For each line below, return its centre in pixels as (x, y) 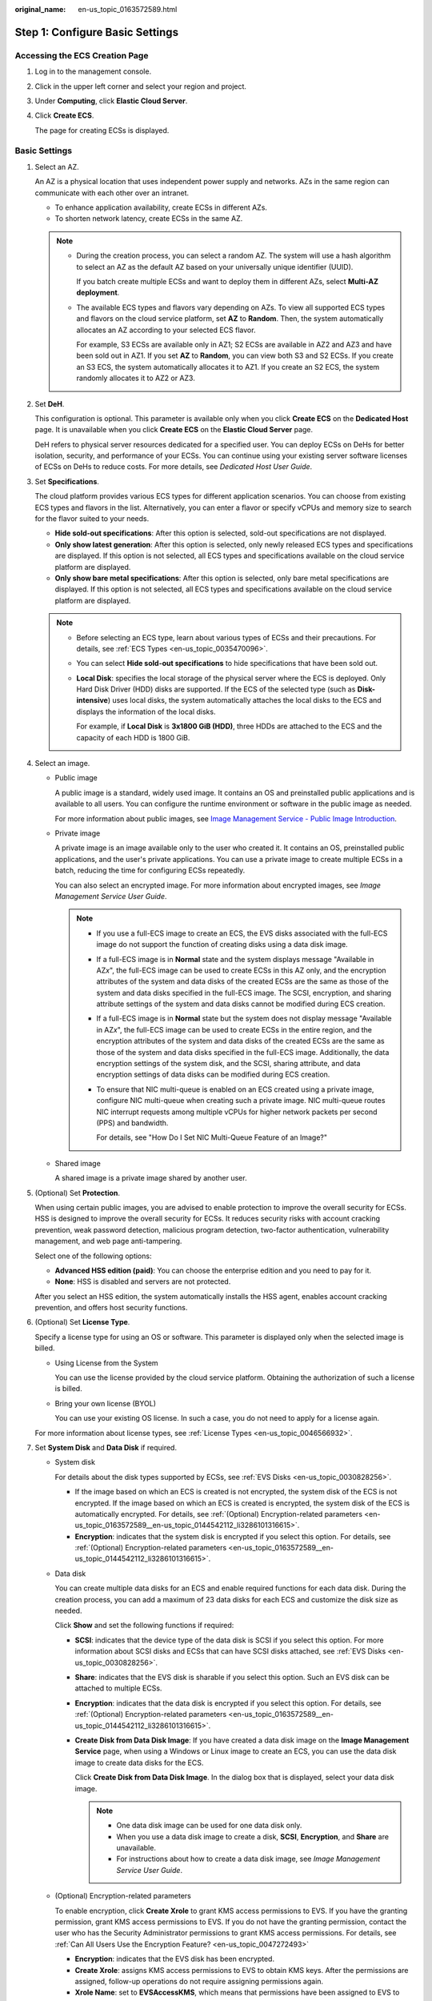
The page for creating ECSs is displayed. (102, 130)
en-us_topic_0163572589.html (128, 9)
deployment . (98, 293)
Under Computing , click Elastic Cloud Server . (111, 101)
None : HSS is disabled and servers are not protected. (143, 1281)
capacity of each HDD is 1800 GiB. (133, 737)
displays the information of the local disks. (146, 712)
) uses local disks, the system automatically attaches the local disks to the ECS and (244, 700)
